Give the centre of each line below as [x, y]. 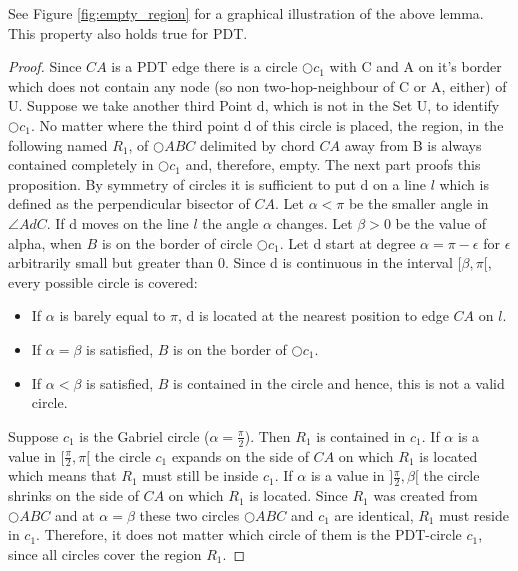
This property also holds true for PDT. [128, 32]
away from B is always [413, 144]
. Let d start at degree [347, 242]
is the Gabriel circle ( [144, 435]
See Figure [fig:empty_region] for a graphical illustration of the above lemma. [246, 13]
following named [58, 144]
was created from [425, 495]
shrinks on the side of [73, 495]
